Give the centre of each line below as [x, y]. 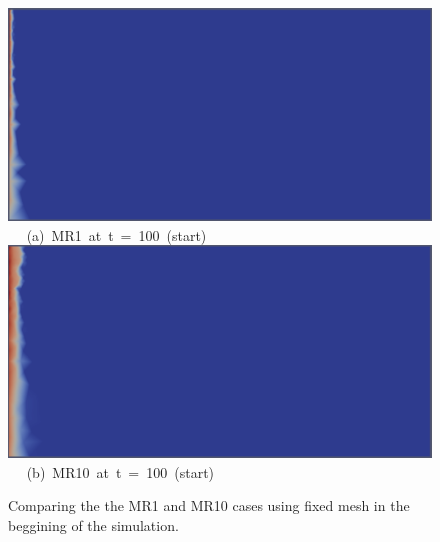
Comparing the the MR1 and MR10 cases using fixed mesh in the [209, 505]
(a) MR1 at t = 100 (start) [116, 234]
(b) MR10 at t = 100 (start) [120, 471]
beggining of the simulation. [93, 525]
